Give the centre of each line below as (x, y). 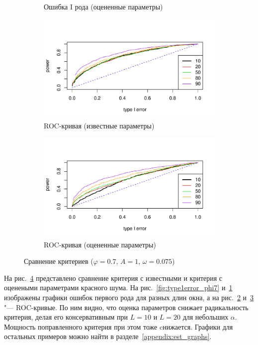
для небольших (206, 317)
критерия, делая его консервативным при (66, 317)
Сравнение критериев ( (59, 261)
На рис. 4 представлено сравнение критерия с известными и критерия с (113, 278)
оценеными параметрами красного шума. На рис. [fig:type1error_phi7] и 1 (118, 287)
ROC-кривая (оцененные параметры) (100, 244)
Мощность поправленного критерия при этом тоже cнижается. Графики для (119, 326)
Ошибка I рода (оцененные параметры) (103, 6)
